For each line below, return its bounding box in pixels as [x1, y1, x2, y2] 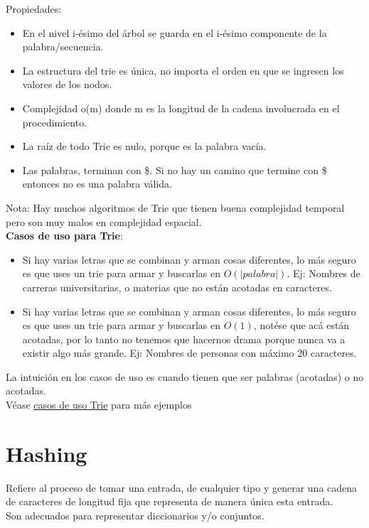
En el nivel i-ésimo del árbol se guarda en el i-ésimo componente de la [22, 25, 327, 40]
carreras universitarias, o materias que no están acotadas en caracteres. [22, 279, 332, 294]
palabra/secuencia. [22, 39, 104, 54]
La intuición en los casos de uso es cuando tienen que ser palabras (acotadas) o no [6, 369, 364, 384]
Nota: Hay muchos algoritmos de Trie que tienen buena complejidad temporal [6, 200, 345, 215]
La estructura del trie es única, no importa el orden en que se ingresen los [22, 63, 344, 77]
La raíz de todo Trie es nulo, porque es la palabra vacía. [22, 139, 267, 153]
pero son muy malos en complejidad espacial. [6, 214, 202, 229]
